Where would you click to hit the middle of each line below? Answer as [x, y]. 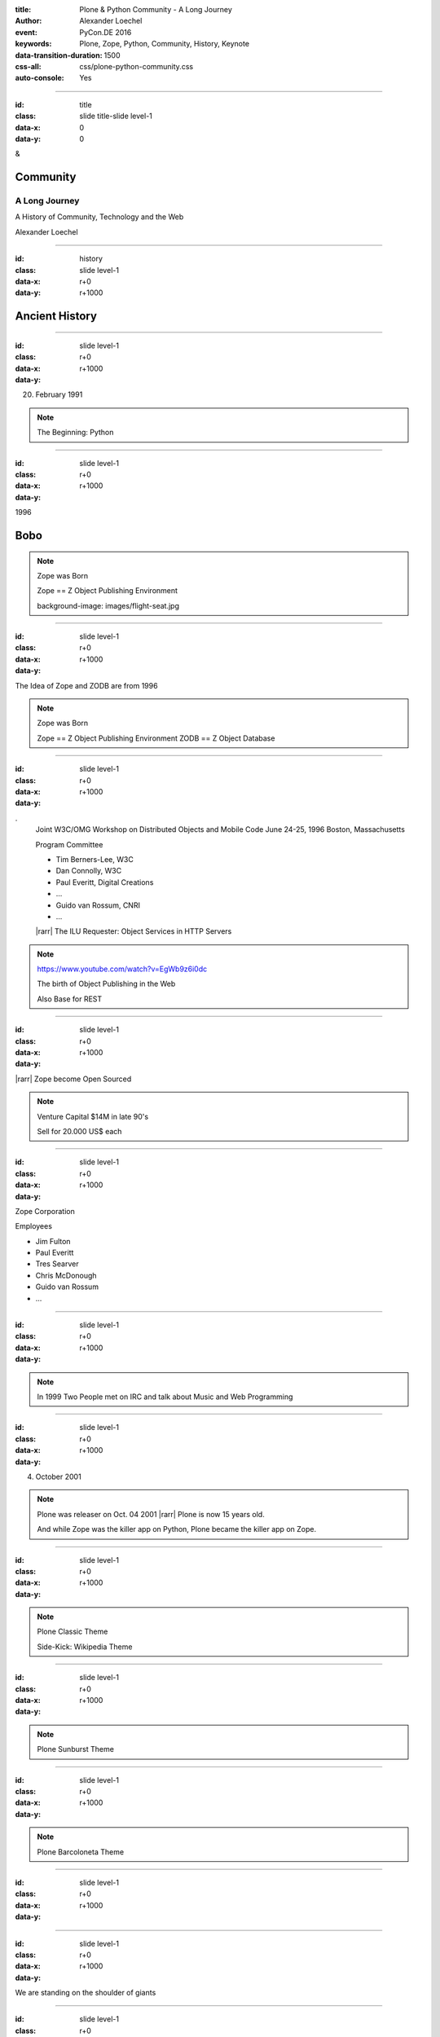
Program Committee [69, 844]
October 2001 [58, 1476]
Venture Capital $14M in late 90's [93, 1116]
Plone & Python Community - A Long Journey [156, 9]
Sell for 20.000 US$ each [79, 1131]
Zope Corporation [45, 1211]
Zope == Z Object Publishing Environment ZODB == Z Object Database [156, 738]
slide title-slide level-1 [116, 116]
